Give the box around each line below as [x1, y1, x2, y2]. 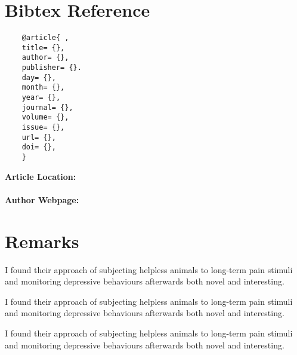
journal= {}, [21, 103, 73, 112]
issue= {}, [21, 123, 65, 132]
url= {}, [21, 133, 56, 142]
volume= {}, [21, 113, 69, 122]
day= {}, [21, 73, 56, 82]
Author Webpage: [5, 193, 79, 206]
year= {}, [21, 93, 61, 102]
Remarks [5, 228, 79, 253]
